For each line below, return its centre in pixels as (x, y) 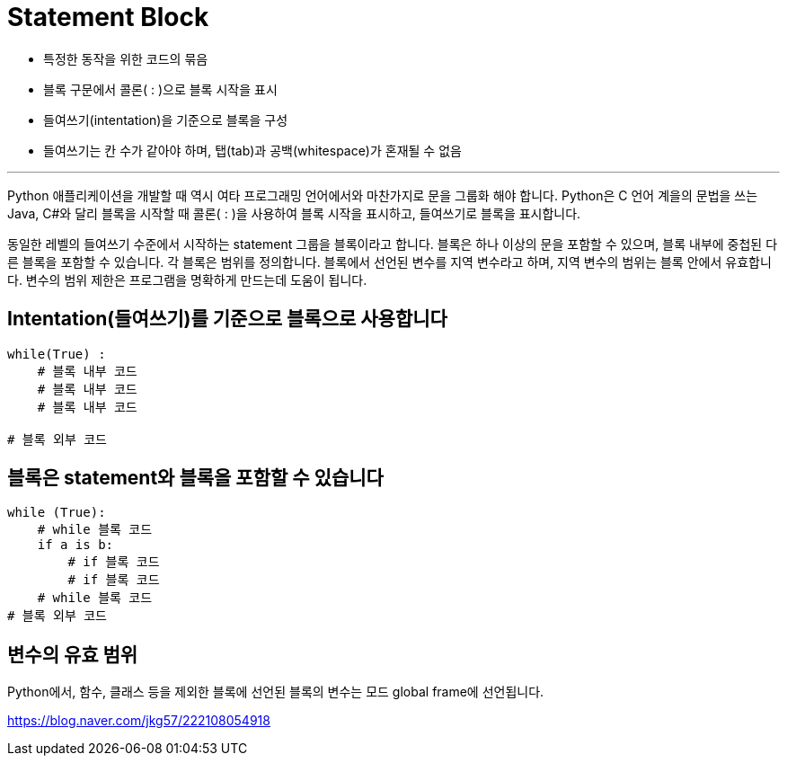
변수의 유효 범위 (73, 654)
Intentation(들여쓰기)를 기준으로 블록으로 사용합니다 (227, 319)
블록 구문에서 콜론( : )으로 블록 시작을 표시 (160, 89)
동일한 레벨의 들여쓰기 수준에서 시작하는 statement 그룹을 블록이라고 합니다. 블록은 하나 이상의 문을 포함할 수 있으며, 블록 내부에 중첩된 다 (393, 244)
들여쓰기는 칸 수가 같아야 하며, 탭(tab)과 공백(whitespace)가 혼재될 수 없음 (252, 150)
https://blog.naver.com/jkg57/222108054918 (139, 721)
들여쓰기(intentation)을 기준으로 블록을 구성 (166, 120)
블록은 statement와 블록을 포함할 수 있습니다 (195, 478)
